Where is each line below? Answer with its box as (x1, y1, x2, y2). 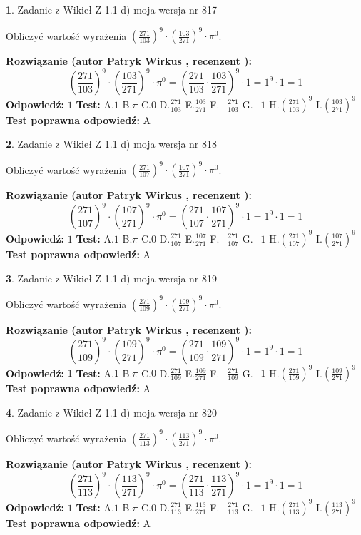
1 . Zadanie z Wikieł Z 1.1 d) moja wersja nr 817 (6, 2, 218, 16)
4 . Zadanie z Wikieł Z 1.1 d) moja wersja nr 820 (6, 404, 218, 419)
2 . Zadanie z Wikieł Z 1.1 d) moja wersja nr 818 (6, 136, 218, 151)
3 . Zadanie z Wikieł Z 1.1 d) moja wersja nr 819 (6, 270, 218, 285)
